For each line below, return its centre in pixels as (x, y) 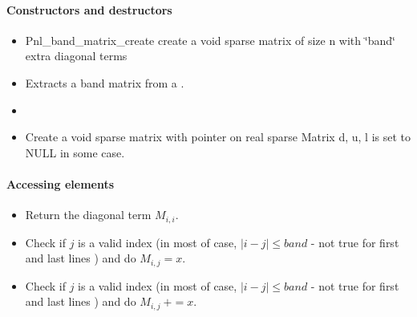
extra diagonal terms (76, 56)
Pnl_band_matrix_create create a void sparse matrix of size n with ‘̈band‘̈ (210, 40)
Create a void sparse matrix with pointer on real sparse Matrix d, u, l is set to (218, 137)
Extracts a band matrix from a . (105, 82)
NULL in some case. (75, 152)
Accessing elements (61, 183)
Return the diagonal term (88, 215)
